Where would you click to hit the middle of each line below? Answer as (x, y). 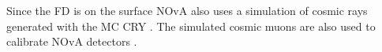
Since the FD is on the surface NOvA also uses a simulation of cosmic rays (187, 10)
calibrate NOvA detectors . (72, 41)
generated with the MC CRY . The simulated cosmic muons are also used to (191, 26)
